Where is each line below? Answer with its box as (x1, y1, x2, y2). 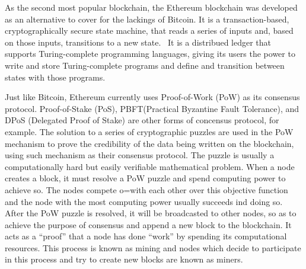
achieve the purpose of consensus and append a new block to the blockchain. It (5, 218, 292, 230)
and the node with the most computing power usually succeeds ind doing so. (5, 195, 283, 207)
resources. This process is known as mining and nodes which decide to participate (5, 241, 301, 254)
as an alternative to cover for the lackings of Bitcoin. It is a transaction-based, (5, 12, 289, 25)
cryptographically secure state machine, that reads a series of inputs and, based (5, 24, 294, 37)
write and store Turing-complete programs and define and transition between (5, 59, 285, 71)
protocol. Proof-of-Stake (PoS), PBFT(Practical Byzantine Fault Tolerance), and (5, 102, 299, 114)
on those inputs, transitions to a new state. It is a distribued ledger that (5, 36, 272, 48)
